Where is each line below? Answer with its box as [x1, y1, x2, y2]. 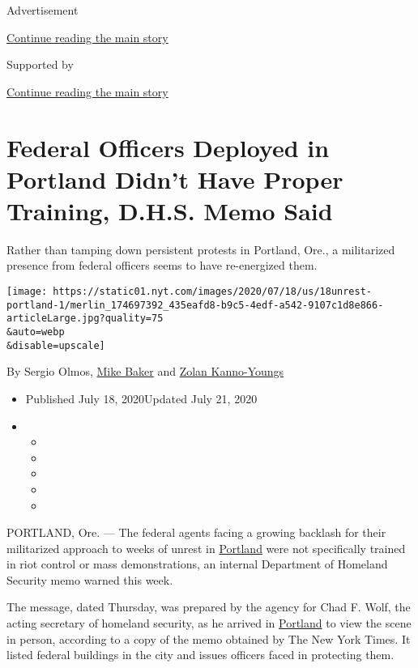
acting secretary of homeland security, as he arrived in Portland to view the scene [6, 615, 412, 632]
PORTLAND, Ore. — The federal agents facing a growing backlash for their [6, 524, 386, 541]
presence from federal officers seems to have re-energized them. [6, 257, 318, 274]
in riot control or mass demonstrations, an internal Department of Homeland [6, 555, 388, 572]
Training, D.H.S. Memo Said [6, 194, 333, 227]
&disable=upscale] [6, 339, 105, 351]
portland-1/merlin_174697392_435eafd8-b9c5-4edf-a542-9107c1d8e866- [6, 299, 384, 311]
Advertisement [6, 2, 79, 18]
